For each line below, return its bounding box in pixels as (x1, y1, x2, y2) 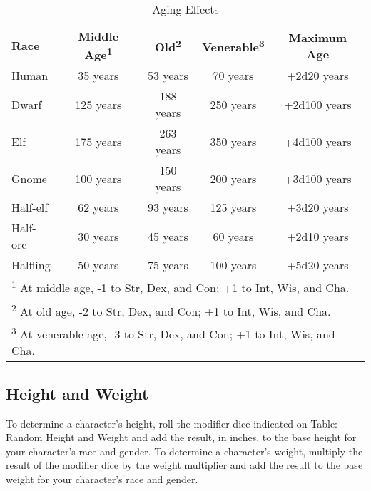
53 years (147, 67, 188, 84)
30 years (78, 227, 119, 244)
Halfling (11, 257, 51, 274)
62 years (78, 199, 119, 216)
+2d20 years (287, 67, 349, 84)
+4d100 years (284, 133, 352, 150)
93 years (147, 199, 188, 216)
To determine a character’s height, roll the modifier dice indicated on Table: (6, 415, 337, 430)
